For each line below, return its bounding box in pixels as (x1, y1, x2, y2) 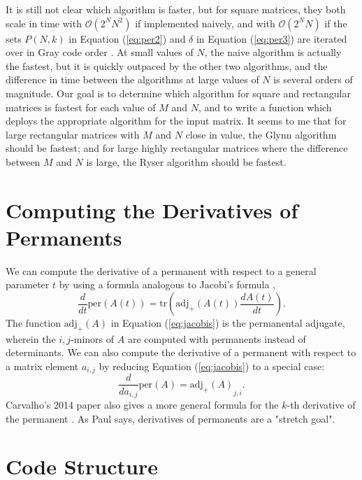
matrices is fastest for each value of (6, 99, 156, 114)
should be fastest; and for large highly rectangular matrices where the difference (6, 141, 348, 155)
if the (324, 15, 347, 30)
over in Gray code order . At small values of (6, 45, 194, 59)
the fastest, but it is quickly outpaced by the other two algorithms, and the (6, 58, 328, 73)
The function (6, 316, 61, 330)
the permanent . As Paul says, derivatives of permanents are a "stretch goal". (6, 411, 335, 425)
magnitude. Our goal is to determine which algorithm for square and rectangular (6, 85, 351, 100)
